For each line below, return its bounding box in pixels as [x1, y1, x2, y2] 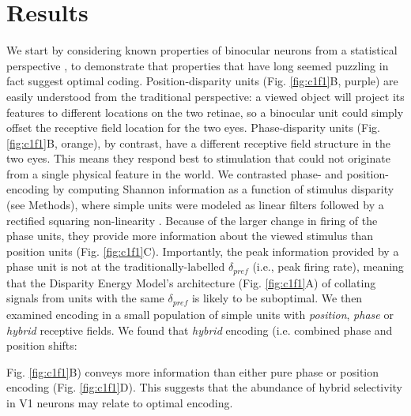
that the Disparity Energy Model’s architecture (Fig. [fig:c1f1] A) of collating [6, 274, 376, 290]
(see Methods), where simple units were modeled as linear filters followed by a [6, 197, 384, 213]
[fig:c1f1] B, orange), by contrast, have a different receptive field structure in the [6, 134, 390, 151]
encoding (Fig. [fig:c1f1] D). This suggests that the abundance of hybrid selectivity [6, 379, 402, 395]
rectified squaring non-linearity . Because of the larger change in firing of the [6, 212, 378, 228]
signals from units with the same [6, 290, 164, 306]
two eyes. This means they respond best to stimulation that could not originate [6, 150, 390, 167]
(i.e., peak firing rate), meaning [252, 258, 404, 275]
